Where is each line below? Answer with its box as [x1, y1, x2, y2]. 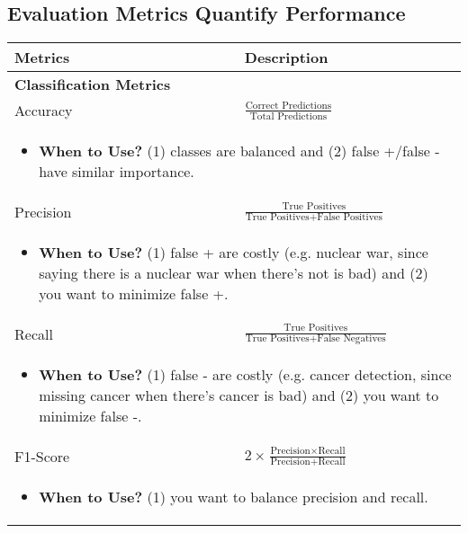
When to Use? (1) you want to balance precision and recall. [39, 486, 428, 508]
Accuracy [14, 100, 73, 121]
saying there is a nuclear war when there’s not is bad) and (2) [39, 262, 428, 284]
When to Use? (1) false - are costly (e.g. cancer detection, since [39, 364, 452, 386]
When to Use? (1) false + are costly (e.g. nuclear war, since [39, 242, 428, 263]
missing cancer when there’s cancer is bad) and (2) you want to [39, 385, 439, 406]
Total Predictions [249, 111, 328, 121]
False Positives [317, 212, 382, 223]
